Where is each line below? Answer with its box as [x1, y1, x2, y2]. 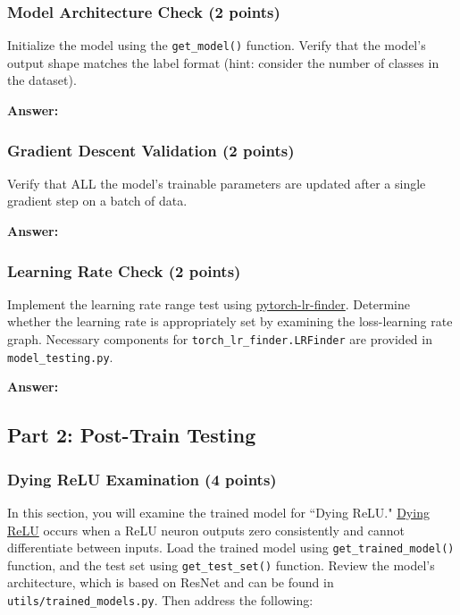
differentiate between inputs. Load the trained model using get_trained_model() [7, 538, 455, 557]
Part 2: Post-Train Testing [7, 421, 256, 449]
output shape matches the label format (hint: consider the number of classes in [7, 53, 439, 72]
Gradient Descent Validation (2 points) [7, 139, 295, 161]
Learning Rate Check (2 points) [7, 259, 241, 282]
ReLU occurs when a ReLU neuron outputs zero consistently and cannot [7, 520, 405, 539]
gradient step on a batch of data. [7, 191, 188, 210]
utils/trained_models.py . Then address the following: [7, 591, 314, 610]
